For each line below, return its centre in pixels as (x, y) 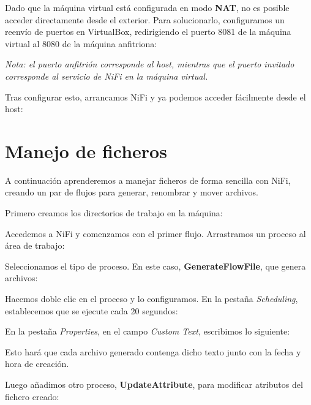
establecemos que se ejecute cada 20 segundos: (92, 310)
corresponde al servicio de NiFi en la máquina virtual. (107, 76)
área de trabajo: (35, 245)
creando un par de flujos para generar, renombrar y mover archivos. (132, 192)
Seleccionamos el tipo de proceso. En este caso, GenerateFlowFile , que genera (155, 266)
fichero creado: (32, 396)
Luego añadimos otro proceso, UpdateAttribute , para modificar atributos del (154, 384)
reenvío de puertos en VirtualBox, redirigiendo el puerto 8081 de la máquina (148, 32)
